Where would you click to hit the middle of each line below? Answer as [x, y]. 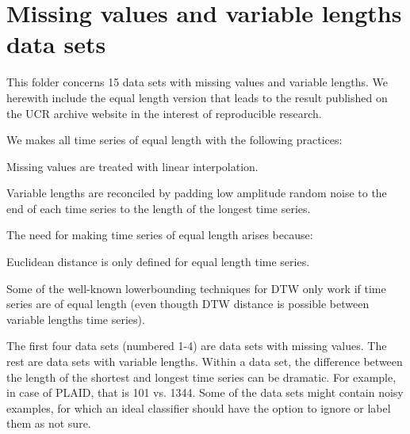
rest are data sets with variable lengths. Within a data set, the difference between [205, 362]
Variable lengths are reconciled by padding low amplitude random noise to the [197, 193]
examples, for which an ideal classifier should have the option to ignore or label [199, 407]
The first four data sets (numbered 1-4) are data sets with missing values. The [197, 346]
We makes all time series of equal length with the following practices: [174, 140]
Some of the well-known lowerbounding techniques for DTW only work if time [196, 288]
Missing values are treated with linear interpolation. [132, 166]
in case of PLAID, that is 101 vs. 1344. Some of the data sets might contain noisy [205, 392]
